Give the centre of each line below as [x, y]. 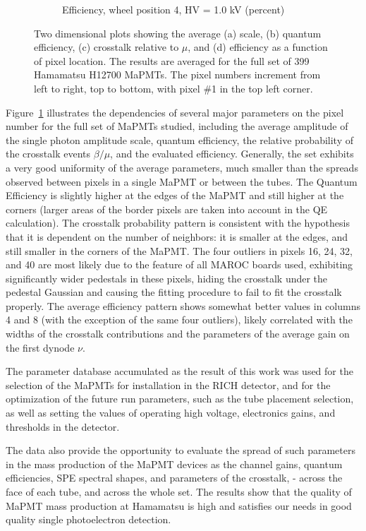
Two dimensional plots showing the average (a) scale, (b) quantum [178, 33]
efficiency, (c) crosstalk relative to [106, 47]
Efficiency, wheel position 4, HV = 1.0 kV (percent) [173, 9]
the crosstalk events [48, 154]
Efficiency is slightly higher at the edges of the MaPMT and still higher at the [175, 195]
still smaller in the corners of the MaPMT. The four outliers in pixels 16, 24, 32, [179, 250]
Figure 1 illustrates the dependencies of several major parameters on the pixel [175, 112]
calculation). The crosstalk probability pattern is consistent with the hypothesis [178, 223]
